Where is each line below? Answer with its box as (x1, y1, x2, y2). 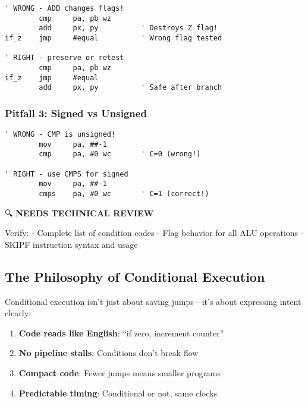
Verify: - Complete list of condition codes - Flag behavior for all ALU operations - (5, 226, 304, 239)
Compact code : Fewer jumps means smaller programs (18, 367, 221, 379)
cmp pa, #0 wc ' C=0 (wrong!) (39, 150, 201, 159)
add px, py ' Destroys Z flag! (39, 24, 218, 33)
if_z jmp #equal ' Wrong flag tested (5, 33, 222, 42)
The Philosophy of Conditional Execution (5, 267, 265, 285)
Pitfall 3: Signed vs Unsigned (5, 105, 147, 120)
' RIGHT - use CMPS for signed (5, 169, 128, 178)
